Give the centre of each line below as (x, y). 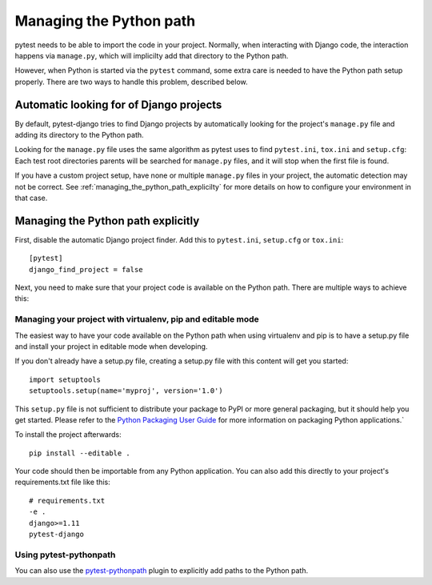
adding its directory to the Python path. (79, 135)
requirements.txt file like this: (63, 482)
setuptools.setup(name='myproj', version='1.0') (126, 391)
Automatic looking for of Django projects (118, 104)
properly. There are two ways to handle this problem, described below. (131, 82)
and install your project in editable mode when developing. (111, 346)
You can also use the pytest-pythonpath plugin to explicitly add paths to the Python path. (161, 571)
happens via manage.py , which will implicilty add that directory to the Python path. (152, 55)
